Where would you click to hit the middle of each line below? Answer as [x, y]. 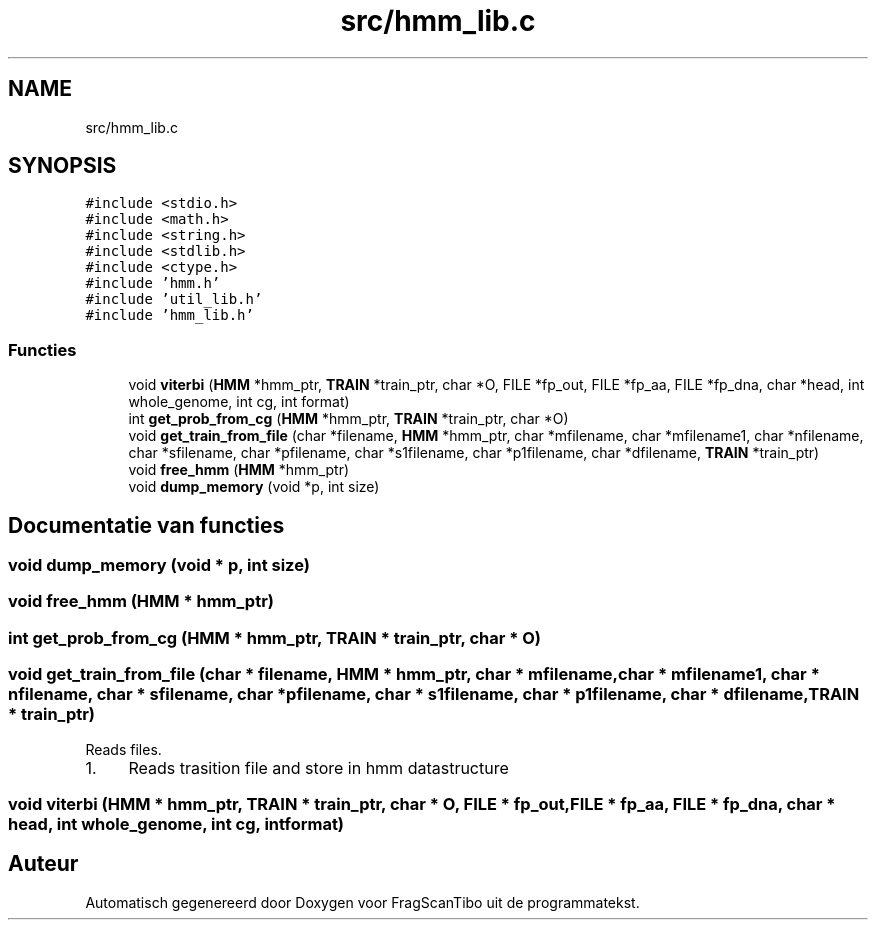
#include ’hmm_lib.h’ [169, 315]
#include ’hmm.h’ [153, 283]
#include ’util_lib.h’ [174, 299]
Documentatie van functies [146, 525]
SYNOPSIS [62, 166]
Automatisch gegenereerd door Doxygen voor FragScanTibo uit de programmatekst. [362, 902]
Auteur [43, 864]
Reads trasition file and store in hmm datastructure [318, 767]
